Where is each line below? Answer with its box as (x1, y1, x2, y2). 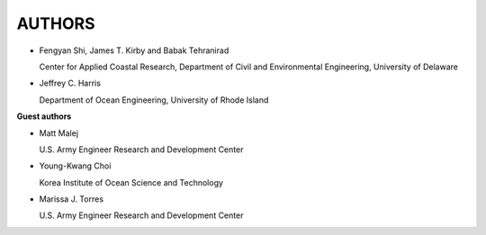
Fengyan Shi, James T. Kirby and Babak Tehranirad (39, 45, 229, 56)
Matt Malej (39, 127, 79, 139)
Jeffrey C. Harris (39, 77, 101, 89)
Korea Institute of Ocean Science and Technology (39, 176, 224, 188)
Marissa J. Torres (39, 194, 103, 204)
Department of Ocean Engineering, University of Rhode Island (39, 95, 269, 105)
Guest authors (16, 111, 72, 122)
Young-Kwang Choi (39, 160, 112, 171)
